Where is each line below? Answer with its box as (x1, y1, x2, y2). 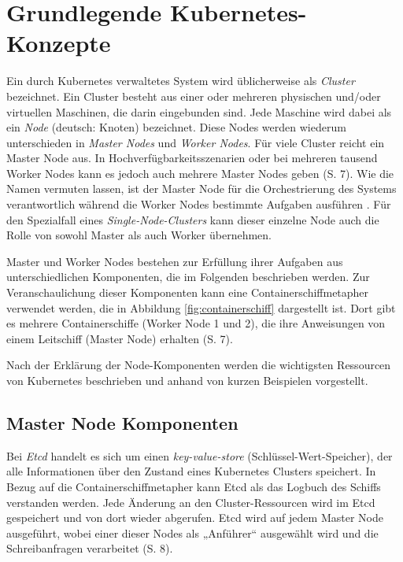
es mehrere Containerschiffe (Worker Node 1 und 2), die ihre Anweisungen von (6, 315, 386, 331)
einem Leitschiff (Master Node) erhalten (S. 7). (6, 330, 233, 346)
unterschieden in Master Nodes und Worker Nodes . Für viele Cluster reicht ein (6, 134, 385, 150)
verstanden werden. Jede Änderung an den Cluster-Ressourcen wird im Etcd (6, 494, 375, 510)
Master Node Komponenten (6, 410, 238, 434)
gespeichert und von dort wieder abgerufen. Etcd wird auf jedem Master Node (6, 509, 383, 526)
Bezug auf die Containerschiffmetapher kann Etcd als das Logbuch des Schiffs (6, 478, 381, 494)
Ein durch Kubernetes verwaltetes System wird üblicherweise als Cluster (6, 72, 355, 89)
